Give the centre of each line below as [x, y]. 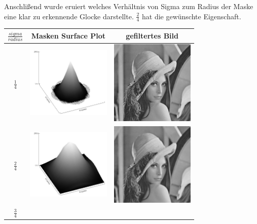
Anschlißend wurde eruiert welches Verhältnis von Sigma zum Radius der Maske [129, 6]
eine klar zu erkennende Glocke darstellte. [69, 16]
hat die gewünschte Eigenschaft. [192, 16]
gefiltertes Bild [152, 36]
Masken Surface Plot [68, 36]
